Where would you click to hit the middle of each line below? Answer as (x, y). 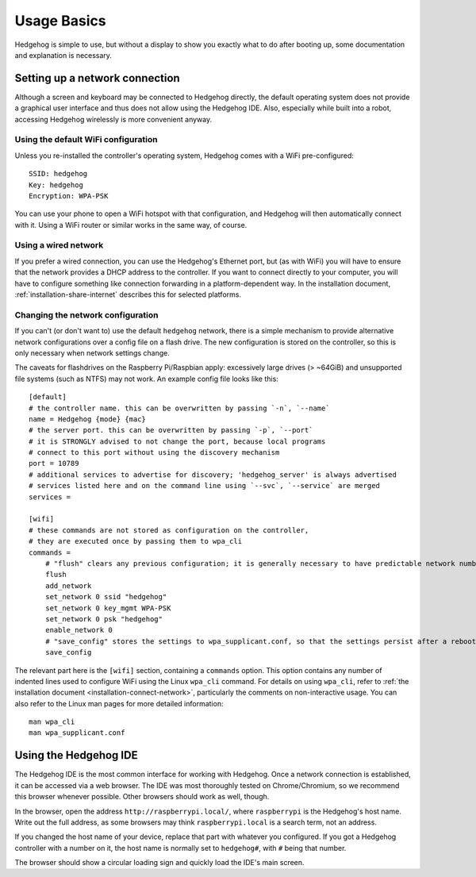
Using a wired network (59, 245)
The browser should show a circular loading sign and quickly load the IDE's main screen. (159, 863)
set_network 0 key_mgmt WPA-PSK (108, 608)
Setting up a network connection (97, 78)
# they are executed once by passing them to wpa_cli (135, 541)
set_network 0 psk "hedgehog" (104, 619)
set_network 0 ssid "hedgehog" (106, 597)
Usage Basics (60, 21)
